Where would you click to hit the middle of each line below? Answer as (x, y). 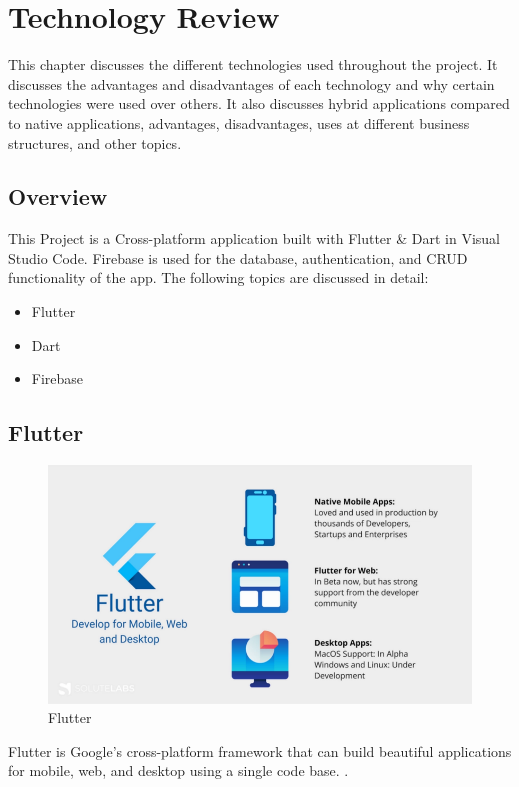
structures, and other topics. (95, 142)
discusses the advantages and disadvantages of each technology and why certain (251, 83)
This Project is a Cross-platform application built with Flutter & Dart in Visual (254, 238)
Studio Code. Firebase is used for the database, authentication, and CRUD (238, 257)
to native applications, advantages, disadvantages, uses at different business (239, 122)
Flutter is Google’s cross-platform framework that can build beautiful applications (260, 750)
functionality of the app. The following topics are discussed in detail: (218, 277)
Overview (58, 196)
